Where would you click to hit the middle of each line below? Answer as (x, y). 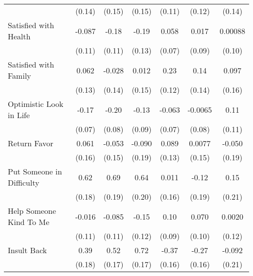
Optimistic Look (36, 104)
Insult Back (27, 250)
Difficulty (24, 182)
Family (19, 76)
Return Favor (31, 143)
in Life (19, 115)
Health (19, 36)
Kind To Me (29, 222)
